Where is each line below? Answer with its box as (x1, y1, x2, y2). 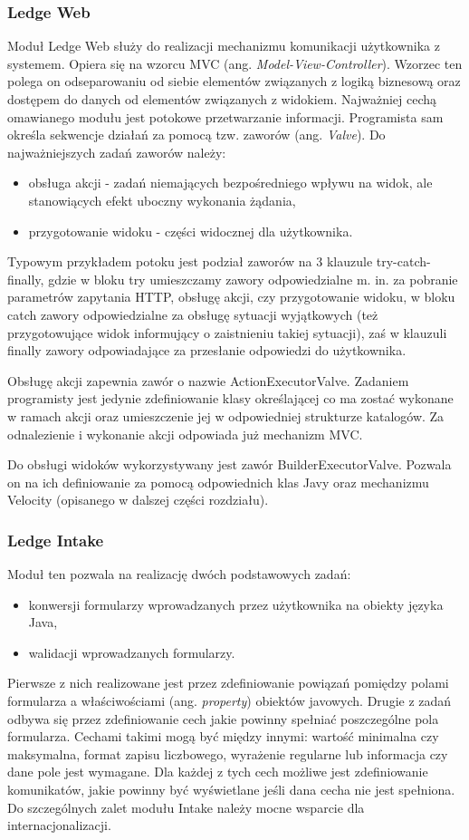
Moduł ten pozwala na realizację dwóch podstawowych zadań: (7, 565, 351, 584)
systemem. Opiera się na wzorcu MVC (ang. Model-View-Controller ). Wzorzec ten (7, 53, 463, 72)
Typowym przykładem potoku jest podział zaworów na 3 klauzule (7, 252, 373, 271)
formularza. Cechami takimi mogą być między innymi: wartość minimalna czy (7, 727, 439, 746)
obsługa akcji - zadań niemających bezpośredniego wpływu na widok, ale (28, 173, 433, 192)
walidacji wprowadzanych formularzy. (28, 642, 235, 661)
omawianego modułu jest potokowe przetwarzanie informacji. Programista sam (7, 107, 444, 126)
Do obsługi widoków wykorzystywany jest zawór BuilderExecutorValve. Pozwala (7, 455, 452, 474)
